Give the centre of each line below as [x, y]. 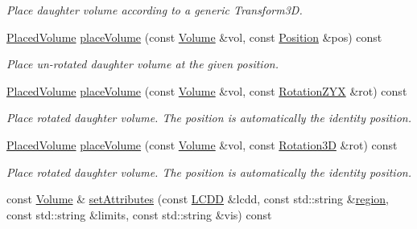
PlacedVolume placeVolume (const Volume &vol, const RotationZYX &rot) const [207, 90]
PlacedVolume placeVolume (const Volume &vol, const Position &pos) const [194, 37]
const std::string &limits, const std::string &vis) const [139, 214]
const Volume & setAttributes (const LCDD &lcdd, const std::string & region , [198, 199]
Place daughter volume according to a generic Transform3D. [155, 10]
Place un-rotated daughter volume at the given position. [142, 64]
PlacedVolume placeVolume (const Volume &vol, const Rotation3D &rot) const [202, 144]
